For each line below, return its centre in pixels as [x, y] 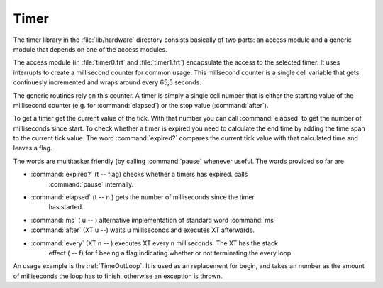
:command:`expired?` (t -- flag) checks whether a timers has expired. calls [139, 175]
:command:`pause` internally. [91, 184]
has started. [66, 207]
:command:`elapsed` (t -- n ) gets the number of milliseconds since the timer [143, 197]
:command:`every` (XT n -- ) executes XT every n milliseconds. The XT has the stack [154, 243]
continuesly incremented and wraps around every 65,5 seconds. [107, 82]
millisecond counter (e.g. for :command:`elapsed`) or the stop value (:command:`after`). [141, 105]
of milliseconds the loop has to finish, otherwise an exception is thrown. [118, 276]
